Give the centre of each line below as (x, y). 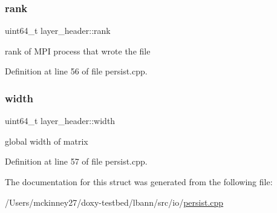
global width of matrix (47, 141)
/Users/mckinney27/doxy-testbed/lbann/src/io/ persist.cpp (114, 202)
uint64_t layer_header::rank (58, 31)
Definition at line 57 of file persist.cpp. (76, 161)
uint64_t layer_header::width (60, 121)
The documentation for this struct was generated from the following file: (139, 182)
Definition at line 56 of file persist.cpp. (76, 71)
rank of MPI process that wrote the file (78, 51)
